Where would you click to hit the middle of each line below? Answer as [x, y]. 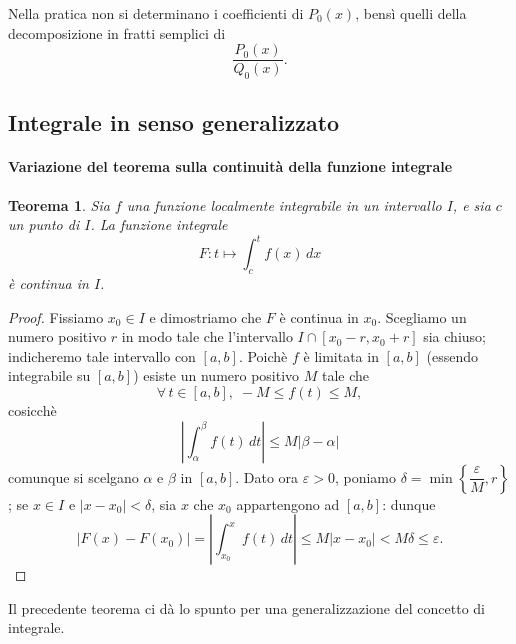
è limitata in [341, 355]
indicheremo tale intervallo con [102, 355]
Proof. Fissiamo [56, 316]
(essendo [452, 355]
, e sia [471, 204]
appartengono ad [288, 503]
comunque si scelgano [73, 476]
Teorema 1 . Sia [59, 204]
